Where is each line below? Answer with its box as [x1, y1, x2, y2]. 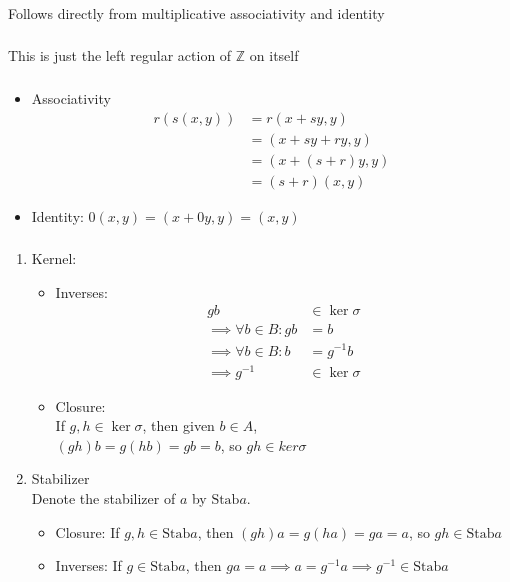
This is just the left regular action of [8, 45, 232, 66]
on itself [249, 45, 299, 66]
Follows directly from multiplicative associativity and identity [8, 2, 385, 23]
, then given [142, 415, 215, 436]
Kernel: [31, 248, 77, 269]
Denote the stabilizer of [31, 488, 176, 509]
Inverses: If [55, 555, 122, 576]
